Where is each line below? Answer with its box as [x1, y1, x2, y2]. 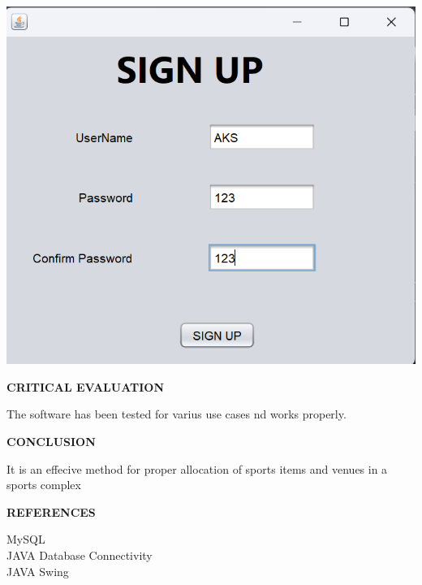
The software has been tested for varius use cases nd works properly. [6, 405, 347, 422]
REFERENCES [6, 503, 96, 520]
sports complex [6, 476, 81, 493]
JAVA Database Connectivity [6, 546, 153, 563]
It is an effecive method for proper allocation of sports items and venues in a [6, 460, 388, 477]
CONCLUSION [6, 432, 96, 449]
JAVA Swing [6, 562, 69, 579]
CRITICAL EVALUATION [6, 378, 164, 395]
